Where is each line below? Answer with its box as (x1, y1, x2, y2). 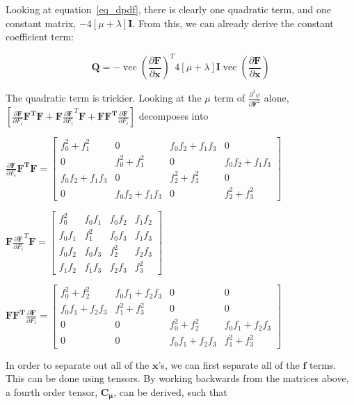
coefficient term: (6, 29, 74, 44)
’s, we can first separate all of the (158, 357, 300, 372)
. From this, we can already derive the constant (132, 15, 334, 30)
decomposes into (138, 109, 209, 123)
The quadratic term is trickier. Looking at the (6, 90, 202, 105)
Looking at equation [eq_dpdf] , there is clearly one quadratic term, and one (6, 2, 331, 16)
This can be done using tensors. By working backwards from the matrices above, (6, 371, 349, 386)
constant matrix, (6, 15, 77, 30)
